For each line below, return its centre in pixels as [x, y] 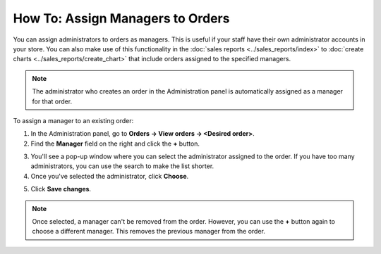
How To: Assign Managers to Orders [121, 18]
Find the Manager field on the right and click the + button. [115, 144]
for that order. [52, 101]
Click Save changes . [61, 189]
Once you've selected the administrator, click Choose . [110, 176]
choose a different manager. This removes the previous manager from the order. [149, 231]
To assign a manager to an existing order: [73, 120]
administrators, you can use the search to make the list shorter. [122, 166]
